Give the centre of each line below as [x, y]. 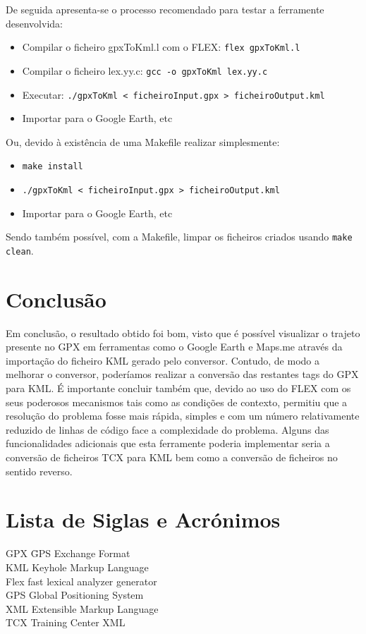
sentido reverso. [39, 471]
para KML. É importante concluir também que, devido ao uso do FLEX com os [178, 388]
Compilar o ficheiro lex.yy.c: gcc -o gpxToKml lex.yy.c [145, 70]
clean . [20, 250]
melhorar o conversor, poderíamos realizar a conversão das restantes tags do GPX [182, 374]
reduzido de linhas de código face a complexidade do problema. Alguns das [167, 429]
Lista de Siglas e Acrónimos [143, 519]
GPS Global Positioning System [75, 595]
